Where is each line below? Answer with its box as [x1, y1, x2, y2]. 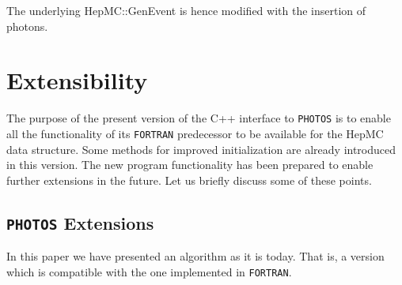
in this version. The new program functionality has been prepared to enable [6, 156, 374, 173]
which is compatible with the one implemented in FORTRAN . [6, 263, 292, 279]
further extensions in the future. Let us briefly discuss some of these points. [6, 171, 372, 188]
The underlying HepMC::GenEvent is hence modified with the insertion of [6, 2, 366, 18]
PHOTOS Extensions [6, 210, 154, 234]
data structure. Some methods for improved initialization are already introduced [6, 141, 396, 157]
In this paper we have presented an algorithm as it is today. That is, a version [6, 248, 385, 264]
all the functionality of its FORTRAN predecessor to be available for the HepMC [6, 125, 384, 141]
